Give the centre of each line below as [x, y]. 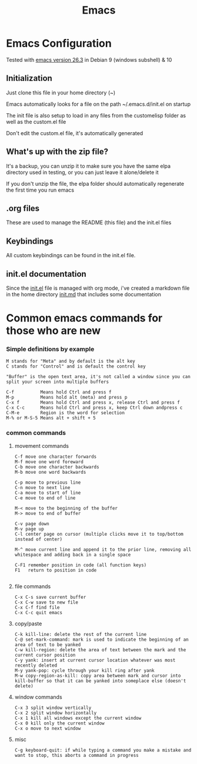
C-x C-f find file [37, 607]
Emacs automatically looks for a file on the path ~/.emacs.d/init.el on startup [98, 104]
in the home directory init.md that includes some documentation [84, 294]
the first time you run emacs [40, 190]
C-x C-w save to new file [46, 602]
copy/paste [28, 624]
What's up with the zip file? [57, 152]
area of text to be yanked [48, 645]
